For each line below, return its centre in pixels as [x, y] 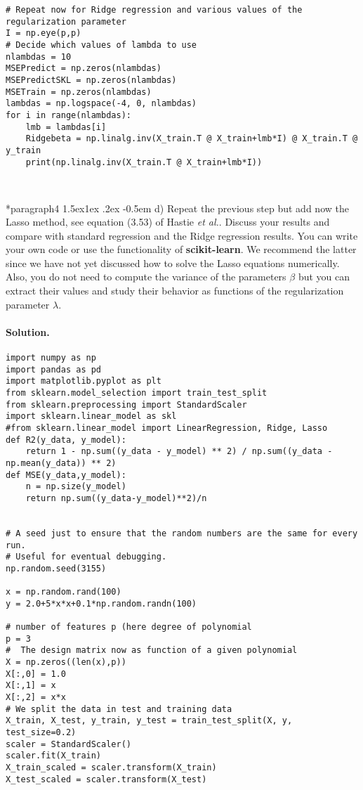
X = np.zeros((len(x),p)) [66, 662]
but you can [324, 277]
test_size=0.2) [41, 733]
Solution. [28, 331]
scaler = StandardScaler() [68, 744]
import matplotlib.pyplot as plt [84, 381]
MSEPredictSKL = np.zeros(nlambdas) [91, 80]
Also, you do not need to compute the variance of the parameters [146, 277]
